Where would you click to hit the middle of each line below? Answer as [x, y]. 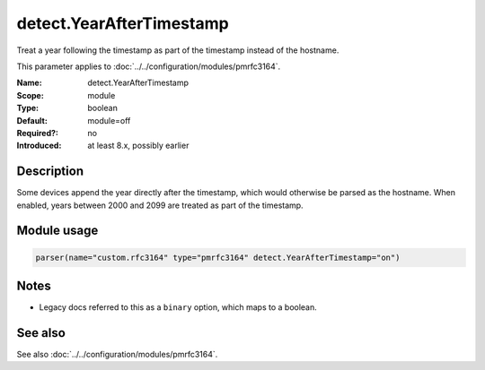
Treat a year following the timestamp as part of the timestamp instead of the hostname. [178, 50]
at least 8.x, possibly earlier [138, 146]
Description [50, 172]
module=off [109, 120]
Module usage [57, 231]
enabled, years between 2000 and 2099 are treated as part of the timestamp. [160, 205]
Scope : [30, 95]
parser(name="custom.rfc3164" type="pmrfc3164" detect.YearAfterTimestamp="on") [218, 257]
